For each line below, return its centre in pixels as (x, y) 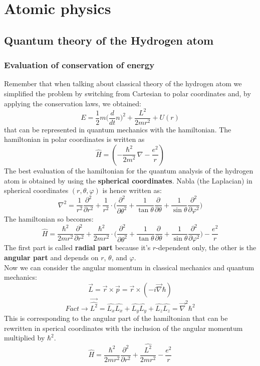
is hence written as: (132, 190)
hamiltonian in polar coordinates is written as (74, 139)
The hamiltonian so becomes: (49, 219)
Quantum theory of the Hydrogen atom (109, 40)
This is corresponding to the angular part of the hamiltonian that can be (116, 318)
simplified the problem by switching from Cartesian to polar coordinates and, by (127, 93)
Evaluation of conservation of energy (79, 65)
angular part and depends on (51, 257)
